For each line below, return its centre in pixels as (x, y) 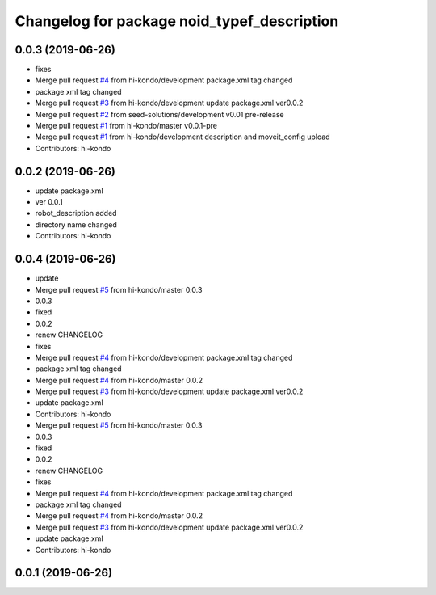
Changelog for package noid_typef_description (177, 21)
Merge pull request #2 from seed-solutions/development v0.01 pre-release (159, 114)
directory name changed (76, 224)
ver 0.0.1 (49, 202)
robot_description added (76, 213)
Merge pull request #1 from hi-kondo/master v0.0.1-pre (126, 126)
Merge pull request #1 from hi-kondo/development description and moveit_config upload (182, 137)
